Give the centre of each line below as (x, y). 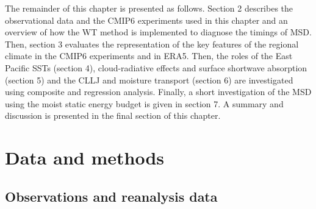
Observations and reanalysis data (111, 196)
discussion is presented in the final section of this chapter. (113, 115)
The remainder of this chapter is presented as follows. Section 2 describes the (149, 8)
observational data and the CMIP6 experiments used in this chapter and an (146, 20)
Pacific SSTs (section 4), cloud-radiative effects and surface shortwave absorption (156, 67)
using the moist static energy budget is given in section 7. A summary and (144, 103)
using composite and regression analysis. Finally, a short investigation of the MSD (158, 92)
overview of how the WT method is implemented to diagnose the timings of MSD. (158, 32)
